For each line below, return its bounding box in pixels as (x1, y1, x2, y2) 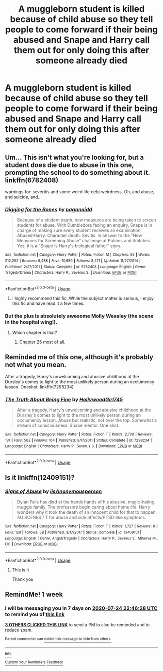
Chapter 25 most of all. (19, 339, 65, 345)
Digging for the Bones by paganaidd (5, 206, 92, 213)
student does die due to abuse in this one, (5, 161, 134, 169)
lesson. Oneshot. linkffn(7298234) (5, 384, 74, 389)
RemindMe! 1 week (5, 590, 63, 598)
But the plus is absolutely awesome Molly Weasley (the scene (5, 312, 154, 319)
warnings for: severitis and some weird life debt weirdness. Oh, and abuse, (5, 189, 155, 195)
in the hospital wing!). (5, 319, 58, 325)
